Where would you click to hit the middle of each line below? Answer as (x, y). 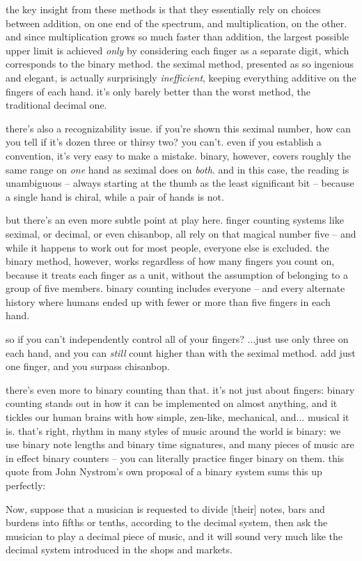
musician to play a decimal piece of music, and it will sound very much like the (174, 536)
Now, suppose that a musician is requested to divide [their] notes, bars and (165, 508)
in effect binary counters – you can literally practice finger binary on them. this (175, 458)
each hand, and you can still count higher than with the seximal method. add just (181, 352)
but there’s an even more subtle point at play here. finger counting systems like (175, 220)
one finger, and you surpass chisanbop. (88, 366)
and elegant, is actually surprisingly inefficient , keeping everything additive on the (181, 77)
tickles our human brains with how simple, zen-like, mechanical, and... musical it (178, 417)
